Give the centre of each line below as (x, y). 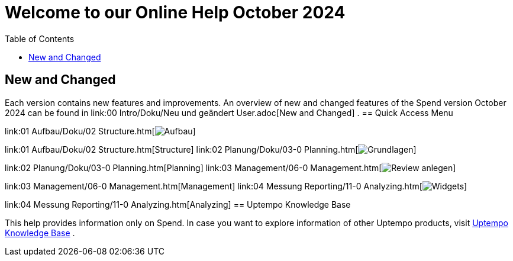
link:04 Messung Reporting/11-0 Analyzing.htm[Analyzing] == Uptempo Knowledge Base (178, 204)
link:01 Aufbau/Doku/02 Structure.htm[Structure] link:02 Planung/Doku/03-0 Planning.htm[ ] (211, 149)
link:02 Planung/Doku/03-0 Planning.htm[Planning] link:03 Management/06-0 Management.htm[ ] (230, 167)
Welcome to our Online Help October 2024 (175, 12)
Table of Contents (40, 38)
